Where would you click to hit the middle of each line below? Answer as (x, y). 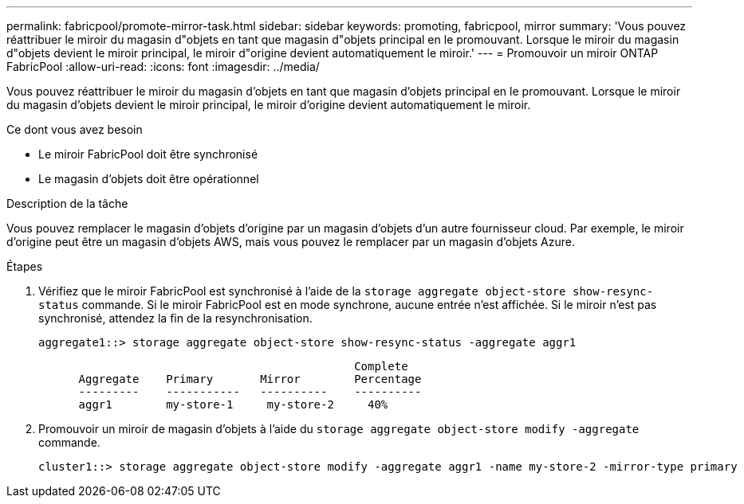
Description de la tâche (67, 203)
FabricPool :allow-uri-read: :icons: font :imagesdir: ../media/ (163, 66)
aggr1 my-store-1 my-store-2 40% (233, 404)
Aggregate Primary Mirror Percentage (250, 379)
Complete (381, 366)
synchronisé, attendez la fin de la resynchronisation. (175, 318)
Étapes (25, 266)
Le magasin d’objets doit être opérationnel (149, 179)
